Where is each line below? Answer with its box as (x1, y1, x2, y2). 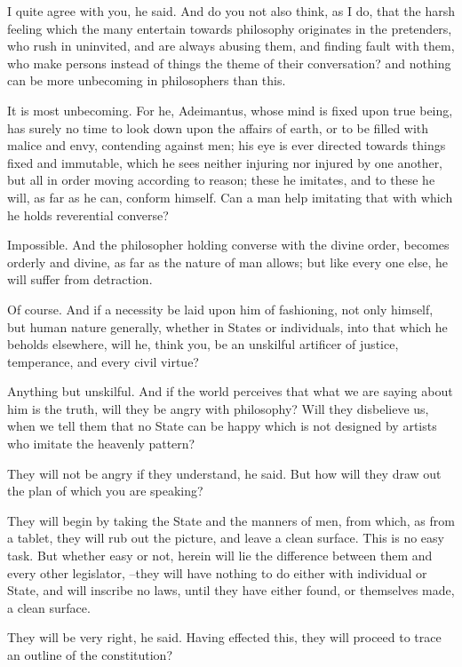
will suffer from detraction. (7, 270, 153, 289)
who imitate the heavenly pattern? (7, 434, 195, 453)
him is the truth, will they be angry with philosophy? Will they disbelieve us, (7, 399, 429, 417)
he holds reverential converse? (7, 205, 169, 224)
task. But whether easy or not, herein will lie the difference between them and (7, 546, 433, 565)
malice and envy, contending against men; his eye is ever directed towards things (7, 136, 446, 155)
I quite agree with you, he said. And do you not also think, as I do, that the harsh (7, 2, 456, 20)
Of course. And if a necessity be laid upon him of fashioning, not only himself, (7, 299, 434, 318)
